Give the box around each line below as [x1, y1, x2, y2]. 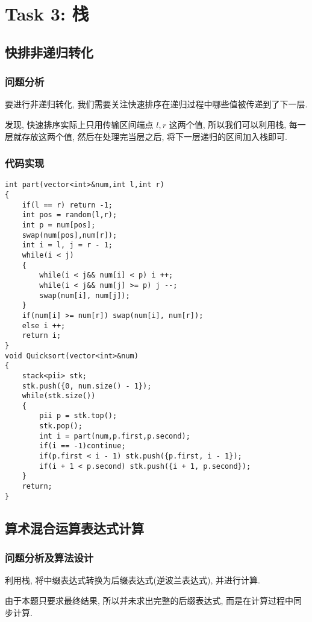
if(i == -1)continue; [39, 442, 126, 451]
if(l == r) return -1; [22, 200, 113, 209]
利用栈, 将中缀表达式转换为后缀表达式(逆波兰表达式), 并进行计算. [5, 574, 260, 586]
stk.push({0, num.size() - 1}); [22, 381, 152, 390]
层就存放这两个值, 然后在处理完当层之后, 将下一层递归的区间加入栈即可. [5, 130, 287, 142]
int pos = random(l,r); [22, 211, 117, 220]
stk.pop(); [39, 422, 83, 431]
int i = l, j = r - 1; [22, 241, 113, 250]
